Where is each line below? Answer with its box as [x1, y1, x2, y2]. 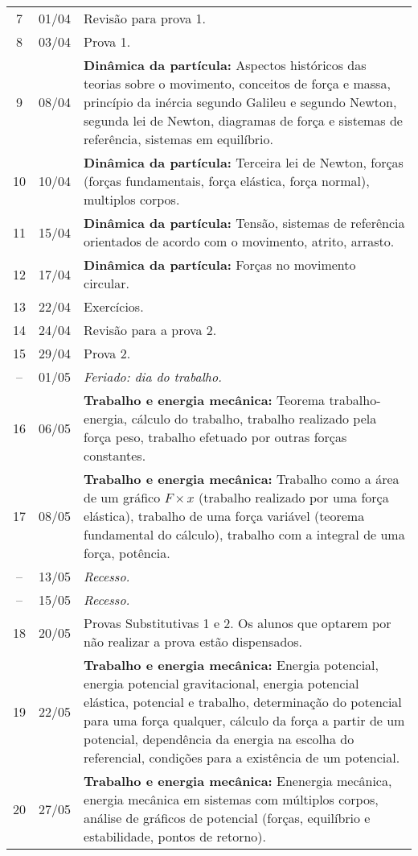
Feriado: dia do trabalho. [84, 367, 223, 386]
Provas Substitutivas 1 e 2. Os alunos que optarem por [84, 614, 391, 632]
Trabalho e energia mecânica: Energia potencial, [84, 655, 379, 674]
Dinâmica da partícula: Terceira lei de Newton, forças [84, 153, 404, 172]
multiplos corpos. [84, 190, 180, 209]
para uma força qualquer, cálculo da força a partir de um [84, 711, 405, 730]
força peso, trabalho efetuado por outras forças [84, 428, 347, 446]
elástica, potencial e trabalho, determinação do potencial [84, 693, 402, 711]
